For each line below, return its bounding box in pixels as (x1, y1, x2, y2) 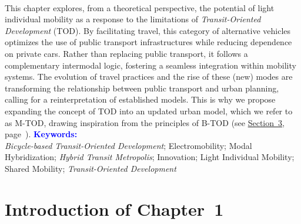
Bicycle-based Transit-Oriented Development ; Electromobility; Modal (5, 139, 252, 151)
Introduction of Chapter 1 (5, 196, 224, 220)
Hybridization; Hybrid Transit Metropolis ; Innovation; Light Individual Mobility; (5, 151, 295, 163)
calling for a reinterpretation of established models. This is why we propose (5, 93, 276, 106)
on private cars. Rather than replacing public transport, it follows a (5, 47, 248, 59)
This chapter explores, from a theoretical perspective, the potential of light (5, 1, 275, 13)
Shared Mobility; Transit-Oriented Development (5, 162, 176, 174)
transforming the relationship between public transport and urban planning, (5, 82, 279, 94)
